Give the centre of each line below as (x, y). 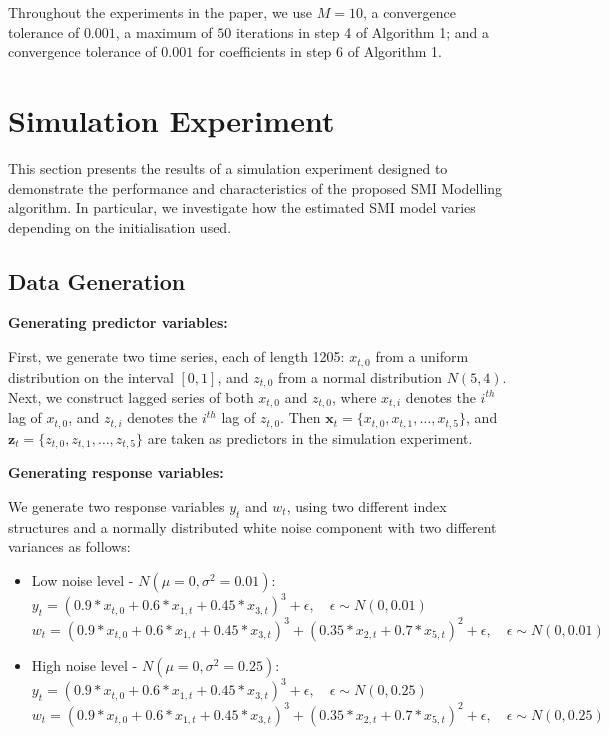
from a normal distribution (360, 376)
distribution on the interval (91, 376)
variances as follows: (69, 546)
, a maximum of (164, 31)
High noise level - (84, 664)
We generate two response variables (116, 505)
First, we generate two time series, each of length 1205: (176, 356)
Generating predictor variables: (118, 322)
